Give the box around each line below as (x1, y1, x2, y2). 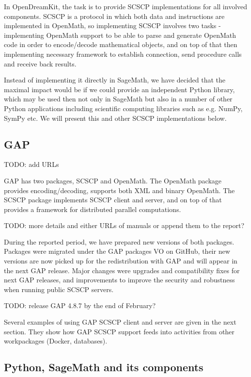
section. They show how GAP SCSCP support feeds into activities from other (4, 326, 235, 336)
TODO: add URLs (4, 159, 59, 169)
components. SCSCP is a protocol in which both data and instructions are (4, 11, 225, 21)
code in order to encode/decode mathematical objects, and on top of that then (4, 39, 237, 49)
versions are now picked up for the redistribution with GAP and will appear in (4, 256, 237, 266)
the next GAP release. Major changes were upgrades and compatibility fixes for (4, 265, 240, 275)
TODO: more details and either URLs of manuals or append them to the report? (4, 220, 245, 230)
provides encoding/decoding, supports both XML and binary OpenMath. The (4, 185, 235, 195)
